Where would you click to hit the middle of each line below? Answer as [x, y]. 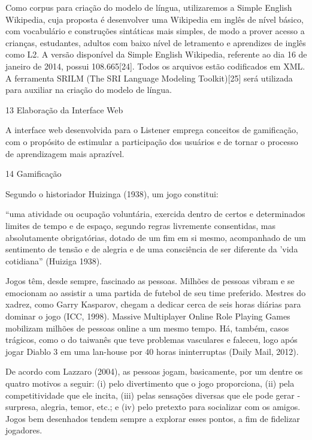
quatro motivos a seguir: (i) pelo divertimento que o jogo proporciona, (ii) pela [150, 383]
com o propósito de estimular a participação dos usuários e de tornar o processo [152, 141]
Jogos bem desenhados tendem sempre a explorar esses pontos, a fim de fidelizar [153, 418]
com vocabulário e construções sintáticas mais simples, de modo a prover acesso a [155, 31]
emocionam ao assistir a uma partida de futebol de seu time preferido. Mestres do [156, 292]
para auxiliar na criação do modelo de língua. [89, 90]
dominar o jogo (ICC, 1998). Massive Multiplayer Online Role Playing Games [148, 316]
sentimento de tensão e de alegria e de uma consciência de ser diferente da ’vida [152, 249]
